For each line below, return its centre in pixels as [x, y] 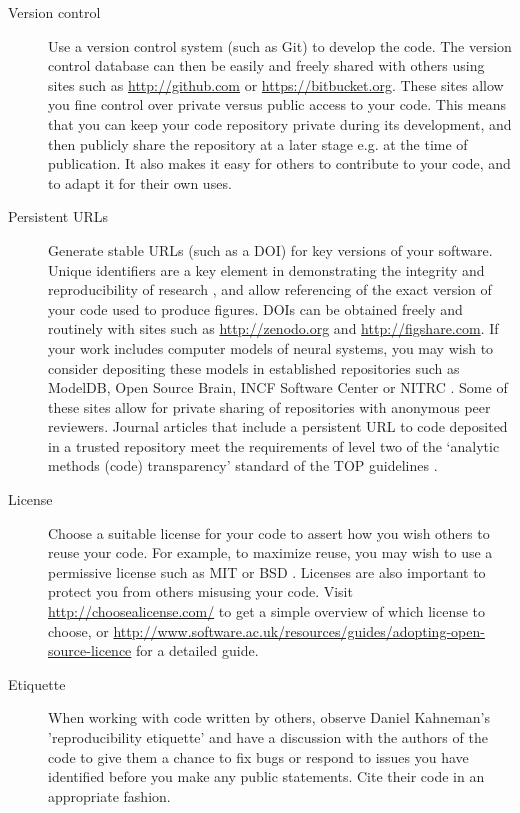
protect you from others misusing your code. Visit [200, 591]
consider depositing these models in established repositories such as [254, 367]
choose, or [78, 630]
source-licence [90, 650]
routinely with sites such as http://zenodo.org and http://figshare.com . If [273, 328]
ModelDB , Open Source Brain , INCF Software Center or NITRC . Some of [278, 387]
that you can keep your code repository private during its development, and [280, 123]
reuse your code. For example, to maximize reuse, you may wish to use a [270, 552]
